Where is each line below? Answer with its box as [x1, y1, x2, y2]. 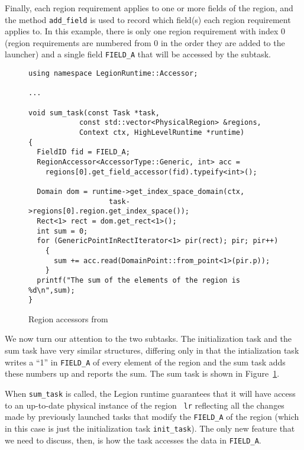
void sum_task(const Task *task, [28, 108, 160, 117]
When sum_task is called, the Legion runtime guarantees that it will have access [5, 387, 296, 399]
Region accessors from [28, 312, 108, 325]
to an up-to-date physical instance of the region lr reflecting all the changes [5, 399, 284, 411]
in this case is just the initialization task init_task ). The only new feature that [5, 422, 295, 434]
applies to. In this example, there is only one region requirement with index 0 [5, 25, 286, 37]
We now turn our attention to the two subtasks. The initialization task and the [5, 332, 292, 345]
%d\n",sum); [28, 286, 75, 294]
